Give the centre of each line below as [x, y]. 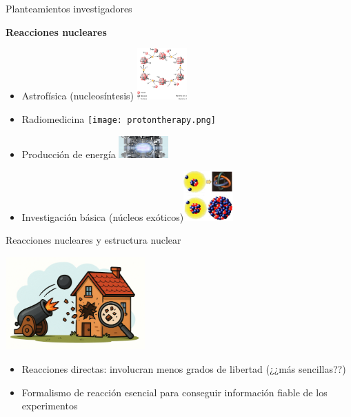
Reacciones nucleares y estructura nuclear [93, 240]
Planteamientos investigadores [69, 8]
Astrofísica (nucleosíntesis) [78, 96]
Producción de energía [69, 154]
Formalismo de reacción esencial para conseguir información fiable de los [174, 392]
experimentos [50, 406]
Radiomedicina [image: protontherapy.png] [119, 118]
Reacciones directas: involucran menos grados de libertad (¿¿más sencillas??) [184, 368]
